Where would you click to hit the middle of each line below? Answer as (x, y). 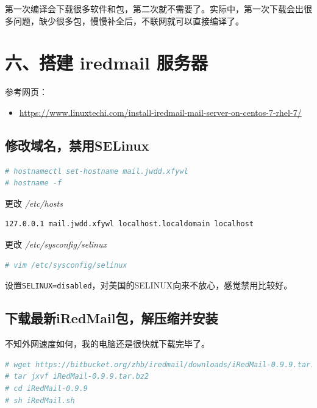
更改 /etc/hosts (34, 203)
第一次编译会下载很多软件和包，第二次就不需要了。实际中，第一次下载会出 (154, 9)
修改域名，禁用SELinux (77, 145)
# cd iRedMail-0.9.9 (47, 388)
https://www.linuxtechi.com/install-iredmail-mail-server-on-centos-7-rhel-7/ (160, 112)
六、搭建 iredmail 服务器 (106, 63)
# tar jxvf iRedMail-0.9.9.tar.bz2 (77, 377)
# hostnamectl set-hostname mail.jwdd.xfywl (97, 171)
